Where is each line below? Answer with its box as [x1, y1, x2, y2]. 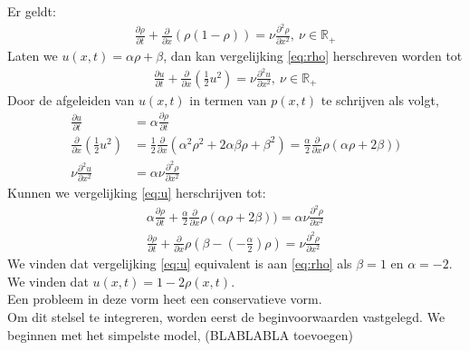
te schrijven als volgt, [321, 90, 439, 109]
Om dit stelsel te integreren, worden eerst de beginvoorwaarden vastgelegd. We [7, 307, 445, 326]
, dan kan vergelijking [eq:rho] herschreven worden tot [163, 45, 463, 64]
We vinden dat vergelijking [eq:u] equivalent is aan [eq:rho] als [7, 254, 352, 273]
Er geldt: [7, 2, 56, 20]
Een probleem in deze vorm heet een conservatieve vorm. [7, 289, 322, 308]
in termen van [189, 90, 267, 109]
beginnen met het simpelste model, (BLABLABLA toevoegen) [7, 325, 354, 344]
